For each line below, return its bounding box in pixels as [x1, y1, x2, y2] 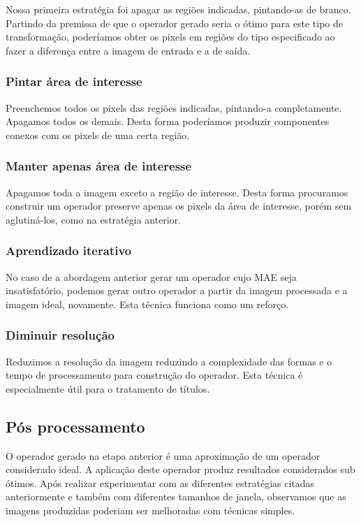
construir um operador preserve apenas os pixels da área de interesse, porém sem [6, 198, 352, 213]
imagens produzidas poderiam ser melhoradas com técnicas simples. [6, 502, 295, 517]
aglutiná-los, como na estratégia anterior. [6, 212, 182, 226]
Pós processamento [6, 415, 145, 437]
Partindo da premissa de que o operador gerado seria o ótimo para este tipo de [6, 15, 343, 30]
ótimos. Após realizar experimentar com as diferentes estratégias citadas [6, 475, 315, 490]
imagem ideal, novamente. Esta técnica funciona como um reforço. [6, 296, 289, 311]
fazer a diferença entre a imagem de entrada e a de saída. [6, 43, 251, 57]
